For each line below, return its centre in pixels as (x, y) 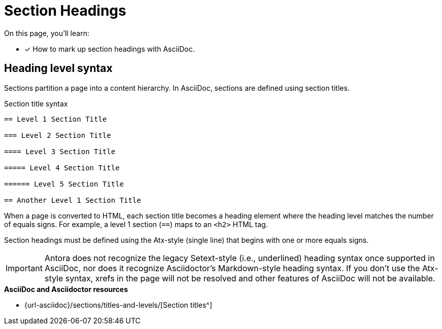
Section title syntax (36, 103)
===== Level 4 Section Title (62, 168)
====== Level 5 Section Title (64, 184)
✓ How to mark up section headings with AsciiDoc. (110, 49)
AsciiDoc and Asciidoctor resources (66, 289)
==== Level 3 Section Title (60, 151)
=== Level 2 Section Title (58, 135)
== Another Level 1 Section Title (73, 200)
